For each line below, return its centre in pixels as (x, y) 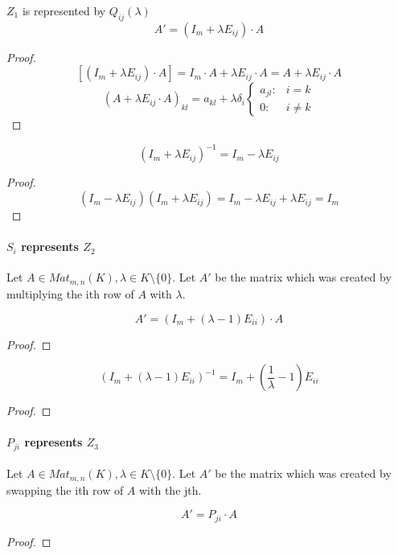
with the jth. (170, 489)
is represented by (64, 10)
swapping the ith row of (65, 489)
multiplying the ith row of (70, 293)
